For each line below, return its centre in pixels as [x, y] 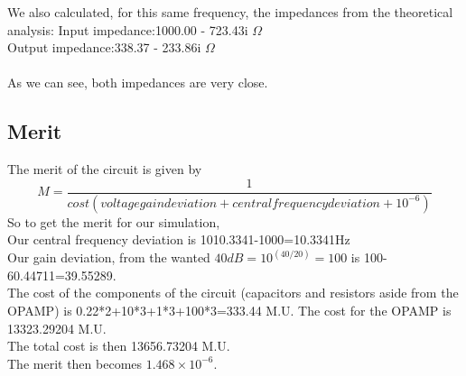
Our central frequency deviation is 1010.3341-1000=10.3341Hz [179, 239]
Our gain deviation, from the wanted [109, 257]
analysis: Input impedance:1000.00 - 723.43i [128, 29]
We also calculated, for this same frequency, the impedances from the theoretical [230, 12]
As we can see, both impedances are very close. [138, 83]
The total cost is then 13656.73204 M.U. [119, 346]
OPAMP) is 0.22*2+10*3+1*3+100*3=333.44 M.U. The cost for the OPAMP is [229, 311]
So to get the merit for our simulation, [114, 221]
